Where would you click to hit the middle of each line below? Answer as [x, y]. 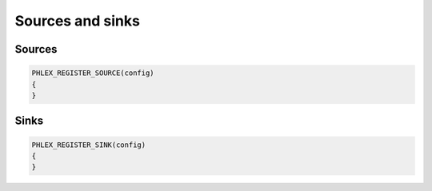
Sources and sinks [77, 21]
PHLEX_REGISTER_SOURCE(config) [93, 73]
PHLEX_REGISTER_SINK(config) [89, 145]
